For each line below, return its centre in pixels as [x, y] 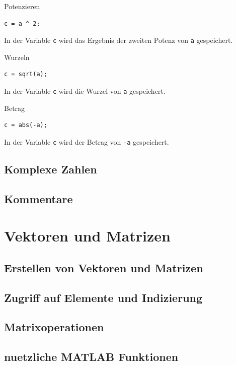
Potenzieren [22, 6]
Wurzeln [17, 57]
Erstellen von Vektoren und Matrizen [104, 267]
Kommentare [38, 198]
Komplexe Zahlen [51, 169]
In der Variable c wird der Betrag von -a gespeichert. [87, 141]
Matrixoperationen [54, 327]
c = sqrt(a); [26, 74]
